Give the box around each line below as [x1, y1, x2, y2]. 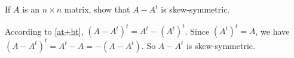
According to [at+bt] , [5, 25, 84, 37]
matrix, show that [64, 3, 130, 15]
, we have [255, 25, 290, 37]
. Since [185, 25, 210, 37]
